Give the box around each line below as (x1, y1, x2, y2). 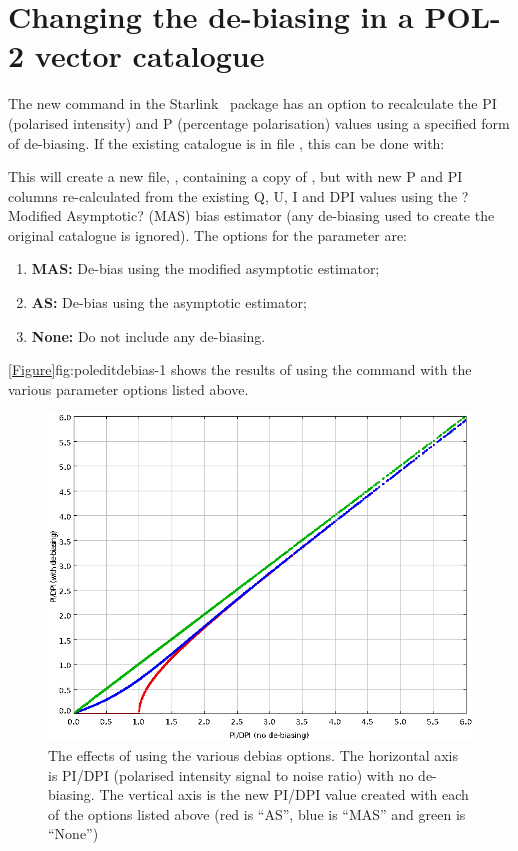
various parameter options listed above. (8, 378, 249, 399)
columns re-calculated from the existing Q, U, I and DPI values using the (8, 185, 458, 206)
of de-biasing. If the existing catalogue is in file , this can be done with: (8, 132, 445, 153)
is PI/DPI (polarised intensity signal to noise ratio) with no (48, 764, 414, 785)
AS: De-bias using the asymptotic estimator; (31, 292, 307, 313)
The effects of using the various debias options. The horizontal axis (48, 744, 459, 765)
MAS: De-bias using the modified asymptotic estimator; (31, 258, 380, 279)
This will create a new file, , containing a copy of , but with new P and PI (8, 166, 463, 187)
